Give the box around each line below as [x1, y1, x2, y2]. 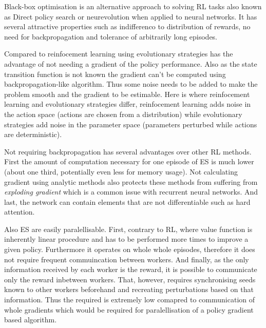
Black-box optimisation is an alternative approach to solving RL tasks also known [4, 1, 262, 11]
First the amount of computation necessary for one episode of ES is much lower [4, 156, 254, 167]
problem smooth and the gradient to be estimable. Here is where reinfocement [4, 88, 250, 99]
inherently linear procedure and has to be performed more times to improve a [4, 234, 249, 244]
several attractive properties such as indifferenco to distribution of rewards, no [4, 21, 251, 32]
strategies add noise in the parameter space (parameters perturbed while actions [4, 119, 257, 129]
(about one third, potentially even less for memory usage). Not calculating [4, 166, 238, 177]
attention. [4, 206, 35, 217]
